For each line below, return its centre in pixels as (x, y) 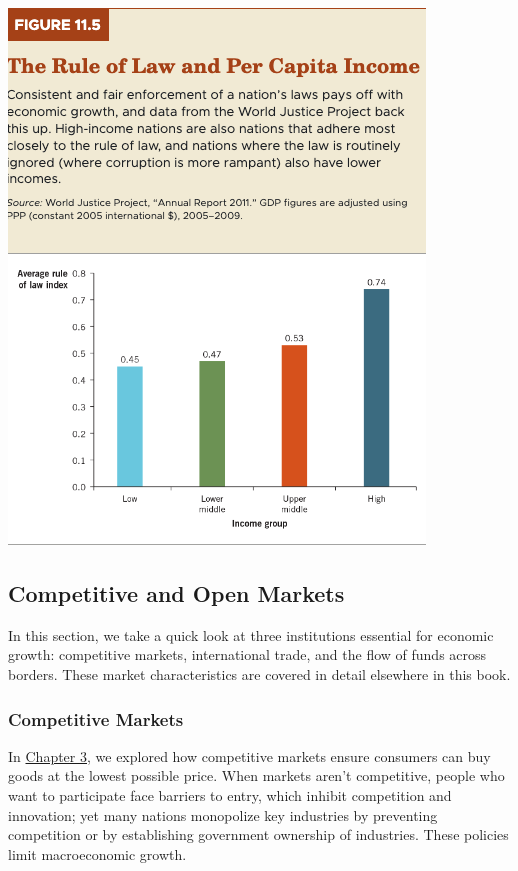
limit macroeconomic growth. (97, 853)
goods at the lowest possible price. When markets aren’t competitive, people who (256, 775)
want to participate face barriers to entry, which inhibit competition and (230, 794)
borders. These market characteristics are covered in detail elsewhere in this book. (259, 673)
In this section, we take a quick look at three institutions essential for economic (251, 634)
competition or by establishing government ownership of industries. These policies (258, 834)
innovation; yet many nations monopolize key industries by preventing (223, 814)
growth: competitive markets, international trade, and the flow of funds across (247, 654)
